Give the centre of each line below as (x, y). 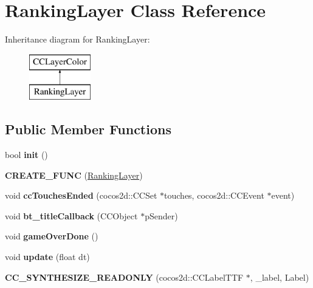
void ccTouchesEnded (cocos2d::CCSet (81, 195)
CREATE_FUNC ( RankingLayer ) (74, 175)
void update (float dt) (47, 257)
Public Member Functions (88, 129)
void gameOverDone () (52, 236)
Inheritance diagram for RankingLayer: (77, 39)
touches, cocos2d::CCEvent (214, 195)
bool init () (26, 155)
